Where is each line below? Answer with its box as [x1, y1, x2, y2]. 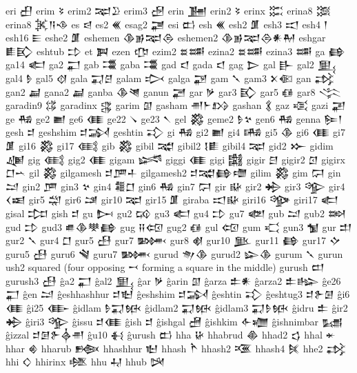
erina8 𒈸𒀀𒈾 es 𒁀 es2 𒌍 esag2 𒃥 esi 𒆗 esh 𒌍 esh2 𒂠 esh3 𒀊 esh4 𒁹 [6, 17, 328, 31]
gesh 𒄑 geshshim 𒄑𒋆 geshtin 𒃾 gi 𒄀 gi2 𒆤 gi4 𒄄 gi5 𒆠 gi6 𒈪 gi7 [6, 125, 345, 139]
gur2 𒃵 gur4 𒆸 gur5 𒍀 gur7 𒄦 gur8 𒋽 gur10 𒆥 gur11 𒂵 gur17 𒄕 [6, 233, 341, 248]
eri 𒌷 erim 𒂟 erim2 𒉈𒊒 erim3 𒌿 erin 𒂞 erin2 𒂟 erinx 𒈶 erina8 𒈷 [6, 3, 331, 17]
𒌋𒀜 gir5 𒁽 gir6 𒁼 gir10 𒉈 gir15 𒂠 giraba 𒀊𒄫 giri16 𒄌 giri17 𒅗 [6, 192, 339, 207]
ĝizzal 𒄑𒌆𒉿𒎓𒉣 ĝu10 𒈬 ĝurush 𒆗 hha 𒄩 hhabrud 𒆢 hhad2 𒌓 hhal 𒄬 [6, 327, 336, 342]
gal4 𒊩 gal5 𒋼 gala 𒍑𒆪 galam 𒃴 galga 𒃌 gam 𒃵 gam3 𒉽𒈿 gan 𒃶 [6, 70, 335, 85]
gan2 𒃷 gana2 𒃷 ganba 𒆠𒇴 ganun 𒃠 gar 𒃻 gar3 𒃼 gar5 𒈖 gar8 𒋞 [6, 84, 342, 99]
